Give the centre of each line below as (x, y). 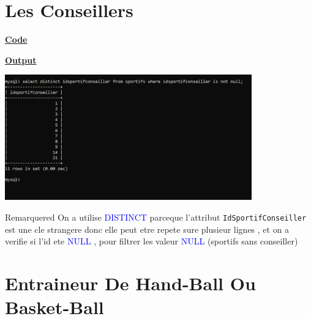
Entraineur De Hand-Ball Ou (130, 283)
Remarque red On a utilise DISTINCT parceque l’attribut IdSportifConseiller (156, 217)
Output (21, 60)
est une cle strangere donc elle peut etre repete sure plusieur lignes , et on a (147, 229)
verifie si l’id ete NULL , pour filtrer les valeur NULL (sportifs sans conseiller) (152, 241)
